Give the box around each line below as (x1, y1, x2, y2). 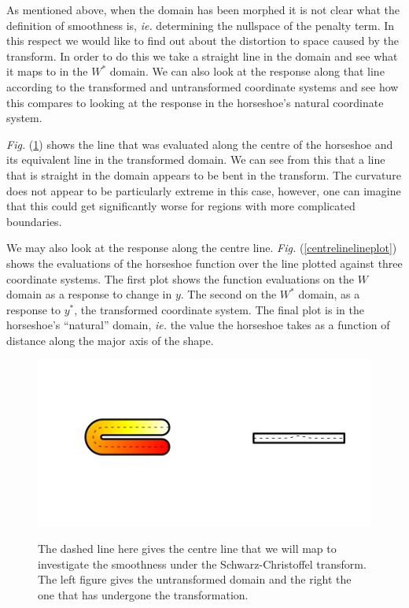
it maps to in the (6, 63, 88, 80)
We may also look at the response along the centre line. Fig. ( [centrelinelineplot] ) (6, 239, 397, 256)
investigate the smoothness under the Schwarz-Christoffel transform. (38, 555, 367, 572)
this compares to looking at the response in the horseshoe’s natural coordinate (6, 94, 384, 110)
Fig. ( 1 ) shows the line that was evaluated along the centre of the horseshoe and (6, 135, 393, 152)
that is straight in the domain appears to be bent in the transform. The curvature (6, 166, 401, 183)
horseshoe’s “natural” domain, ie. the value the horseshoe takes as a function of (6, 317, 390, 333)
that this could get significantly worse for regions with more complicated (6, 198, 356, 214)
